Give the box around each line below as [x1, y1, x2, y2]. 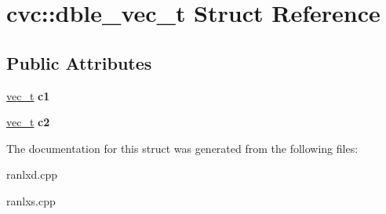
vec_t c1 [6, 87, 50, 103]
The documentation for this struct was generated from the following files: [6, 140, 359, 156]
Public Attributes [6, 50, 152, 74]
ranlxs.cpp [6, 192, 56, 209]
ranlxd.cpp [6, 166, 58, 183]
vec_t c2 [6, 114, 50, 130]
